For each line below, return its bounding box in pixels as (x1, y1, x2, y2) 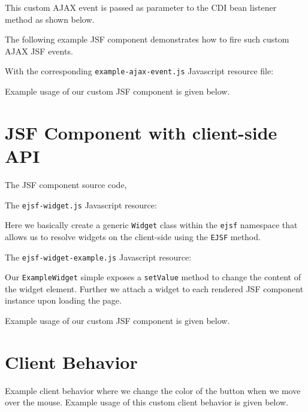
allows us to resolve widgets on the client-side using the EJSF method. (5, 230, 261, 243)
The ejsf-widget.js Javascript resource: (5, 198, 157, 211)
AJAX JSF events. (5, 44, 73, 57)
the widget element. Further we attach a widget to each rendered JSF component (5, 282, 304, 295)
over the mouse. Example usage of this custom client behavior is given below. (5, 396, 289, 408)
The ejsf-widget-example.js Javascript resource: (5, 250, 192, 263)
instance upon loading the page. (5, 294, 122, 307)
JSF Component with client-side (5, 120, 277, 144)
